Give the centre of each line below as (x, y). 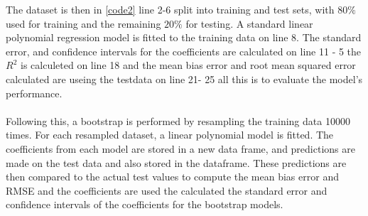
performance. (34, 93)
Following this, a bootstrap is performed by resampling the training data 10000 (178, 120)
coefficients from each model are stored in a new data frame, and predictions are (180, 148)
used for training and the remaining (83, 23)
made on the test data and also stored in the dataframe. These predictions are (176, 162)
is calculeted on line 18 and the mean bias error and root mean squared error (188, 65)
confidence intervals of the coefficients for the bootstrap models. (145, 204)
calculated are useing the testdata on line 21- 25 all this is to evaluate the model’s (184, 79)
